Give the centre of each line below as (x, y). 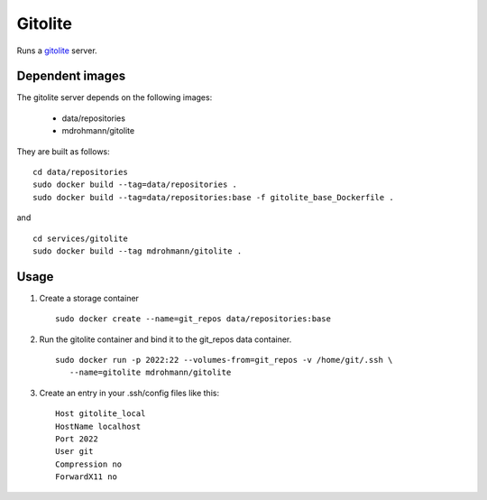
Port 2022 (77, 439)
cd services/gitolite (80, 238)
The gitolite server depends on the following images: (115, 97)
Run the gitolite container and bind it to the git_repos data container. (165, 339)
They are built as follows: (63, 151)
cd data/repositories (80, 172)
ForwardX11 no (86, 477)
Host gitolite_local (101, 414)
